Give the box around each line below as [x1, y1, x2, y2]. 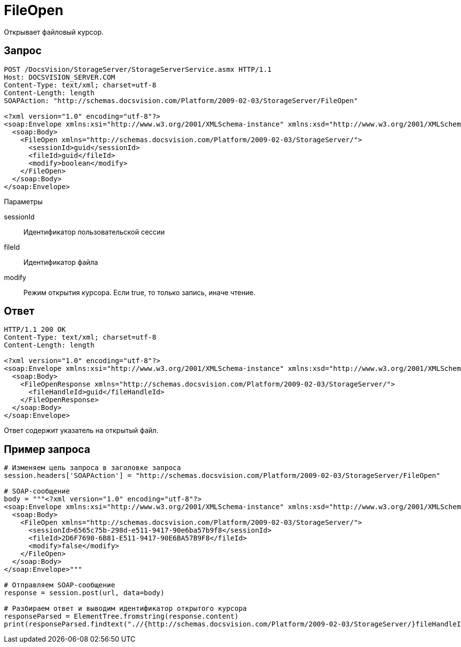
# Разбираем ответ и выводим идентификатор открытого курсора [4, 604, 247, 613]
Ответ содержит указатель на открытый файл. [4, 426, 159, 435]
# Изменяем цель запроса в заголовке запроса [4, 464, 181, 472]
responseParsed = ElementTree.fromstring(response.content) [4, 612, 239, 621]
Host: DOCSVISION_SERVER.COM [4, 73, 115, 81]
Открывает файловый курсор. [4, 27, 104, 36]
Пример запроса [4, 443, 90, 455]
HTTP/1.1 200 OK [4, 325, 66, 334]
